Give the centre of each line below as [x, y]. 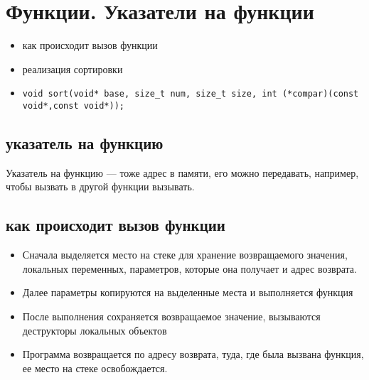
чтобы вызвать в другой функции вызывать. [100, 186]
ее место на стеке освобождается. [95, 368]
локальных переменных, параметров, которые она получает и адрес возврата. [189, 268]
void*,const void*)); [73, 105]
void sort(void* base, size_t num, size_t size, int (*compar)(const [191, 94]
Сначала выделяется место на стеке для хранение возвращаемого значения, [185, 255]
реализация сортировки [73, 69]
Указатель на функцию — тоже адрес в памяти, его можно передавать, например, [182, 172]
